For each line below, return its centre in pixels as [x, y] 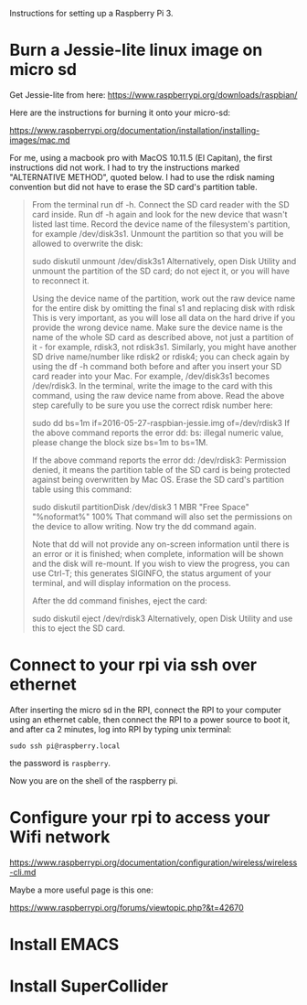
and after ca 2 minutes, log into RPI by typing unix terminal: [121, 729]
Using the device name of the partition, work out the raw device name [163, 298]
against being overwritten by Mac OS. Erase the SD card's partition [158, 479]
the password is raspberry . [60, 763]
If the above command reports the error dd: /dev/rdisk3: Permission [159, 460]
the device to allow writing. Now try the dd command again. [144, 526]
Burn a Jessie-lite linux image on [136, 50]
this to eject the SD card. [78, 628]
